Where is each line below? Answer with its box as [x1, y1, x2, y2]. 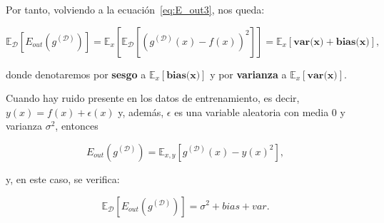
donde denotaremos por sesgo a [6, 66, 146, 81]
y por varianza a [210, 66, 287, 81]
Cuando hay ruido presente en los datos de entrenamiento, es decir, [6, 90, 300, 105]
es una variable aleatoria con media [174, 104, 329, 119]
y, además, [118, 104, 164, 119]
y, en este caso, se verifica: [6, 171, 120, 186]
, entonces [55, 118, 98, 133]
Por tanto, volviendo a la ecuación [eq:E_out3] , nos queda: [6, 2, 265, 16]
